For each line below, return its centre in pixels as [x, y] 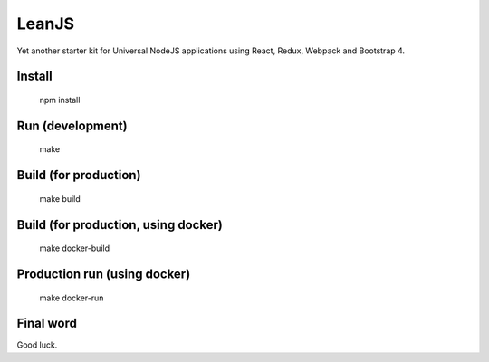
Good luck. [37, 345]
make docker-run [72, 298]
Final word [47, 324]
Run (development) [72, 125]
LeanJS [46, 24]
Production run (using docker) [104, 274]
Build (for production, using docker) [120, 225]
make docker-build [75, 248]
